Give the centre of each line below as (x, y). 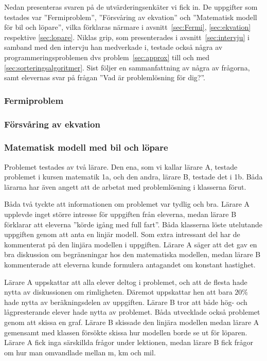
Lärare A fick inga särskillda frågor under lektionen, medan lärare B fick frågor (129, 342)
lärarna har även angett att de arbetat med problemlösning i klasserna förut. (125, 186)
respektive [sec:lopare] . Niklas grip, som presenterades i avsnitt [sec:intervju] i (127, 37)
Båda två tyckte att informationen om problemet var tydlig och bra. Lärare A (127, 204)
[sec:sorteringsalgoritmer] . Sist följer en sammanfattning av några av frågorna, (127, 67)
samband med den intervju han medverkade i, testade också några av (113, 47)
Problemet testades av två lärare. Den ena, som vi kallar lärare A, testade (121, 166)
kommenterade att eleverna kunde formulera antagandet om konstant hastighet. (130, 264)
